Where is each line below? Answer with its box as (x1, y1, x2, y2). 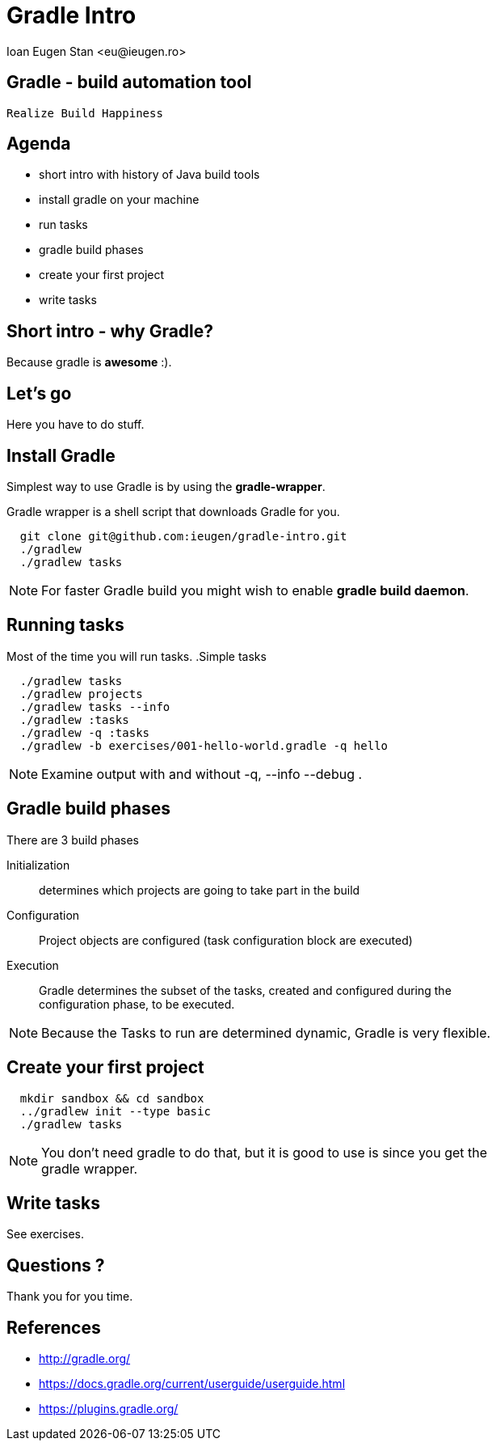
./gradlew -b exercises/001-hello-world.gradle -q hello (19, 738, 389, 752)
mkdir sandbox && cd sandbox (19, 1091, 204, 1105)
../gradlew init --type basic (19, 1104, 211, 1118)
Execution (6, 958, 59, 972)
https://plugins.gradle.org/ (39, 1402, 179, 1416)
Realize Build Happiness (6, 106, 163, 120)
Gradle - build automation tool (6, 72, 252, 93)
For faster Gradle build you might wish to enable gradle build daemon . (41, 582, 469, 599)
